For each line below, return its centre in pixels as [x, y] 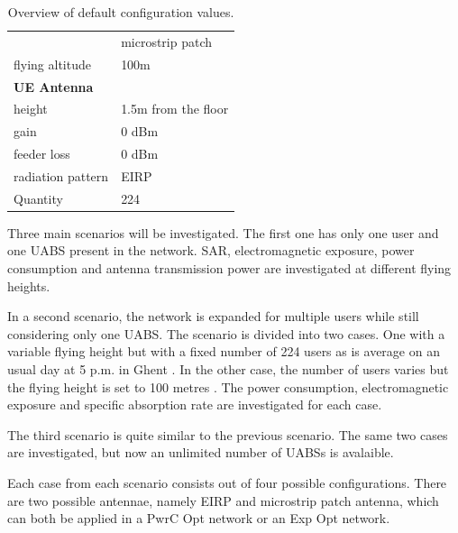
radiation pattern [61, 175]
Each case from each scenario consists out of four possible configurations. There [227, 482]
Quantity [38, 198]
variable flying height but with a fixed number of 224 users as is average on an [224, 351]
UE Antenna [54, 86]
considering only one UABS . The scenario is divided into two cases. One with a [226, 333]
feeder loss [42, 154]
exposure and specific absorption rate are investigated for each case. [195, 404]
